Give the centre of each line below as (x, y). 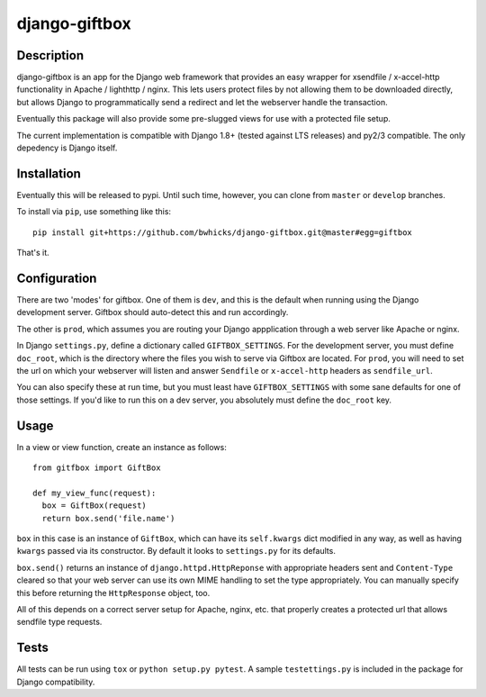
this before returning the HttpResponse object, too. (113, 593)
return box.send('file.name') (108, 518)
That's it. (33, 253)
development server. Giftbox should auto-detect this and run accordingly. (153, 312)
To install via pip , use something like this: (94, 212)
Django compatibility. (56, 682)
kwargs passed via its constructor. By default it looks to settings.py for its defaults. (176, 551)
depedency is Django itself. (67, 148)
